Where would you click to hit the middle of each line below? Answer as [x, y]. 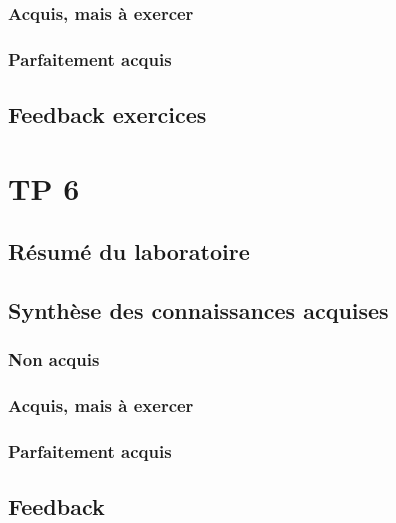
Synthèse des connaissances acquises [198, 310]
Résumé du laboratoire [129, 251]
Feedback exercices [107, 114]
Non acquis [54, 359]
